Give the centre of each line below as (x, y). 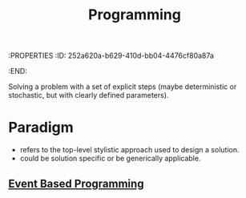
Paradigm (41, 128)
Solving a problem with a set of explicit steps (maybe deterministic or (123, 87)
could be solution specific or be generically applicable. (110, 159)
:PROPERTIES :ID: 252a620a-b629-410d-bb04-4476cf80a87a (111, 56)
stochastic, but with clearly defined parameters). (89, 95)
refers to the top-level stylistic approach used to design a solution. (129, 150)
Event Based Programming (76, 183)
